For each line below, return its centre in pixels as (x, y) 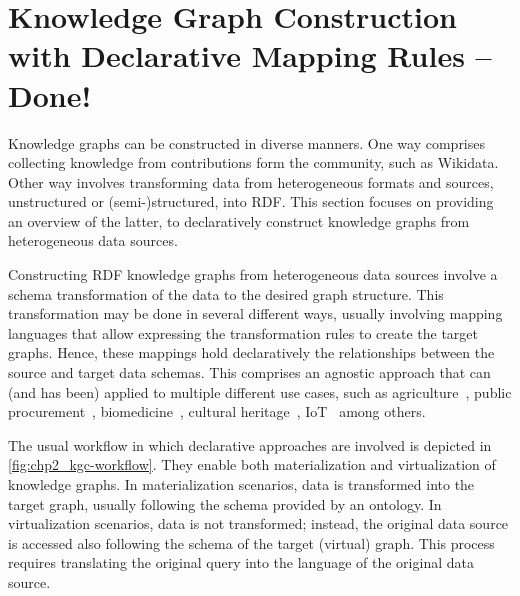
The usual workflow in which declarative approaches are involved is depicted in (250, 444)
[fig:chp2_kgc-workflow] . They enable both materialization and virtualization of (252, 464)
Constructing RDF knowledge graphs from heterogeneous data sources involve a (253, 274)
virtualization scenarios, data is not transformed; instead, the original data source (258, 523)
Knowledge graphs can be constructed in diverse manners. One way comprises (247, 142)
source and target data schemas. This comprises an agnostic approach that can (249, 372)
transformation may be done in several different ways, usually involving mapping (255, 313)
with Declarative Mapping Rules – (250, 55)
